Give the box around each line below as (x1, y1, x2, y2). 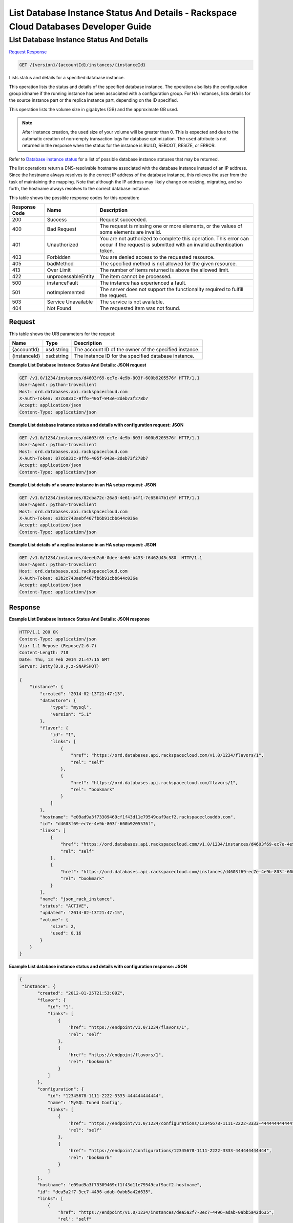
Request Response (9, 49, 47, 55)
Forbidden (47, 254, 71, 261)
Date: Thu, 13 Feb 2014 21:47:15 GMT (19, 657, 110, 662)
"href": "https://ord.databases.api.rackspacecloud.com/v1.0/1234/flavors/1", (71, 752, 264, 758)
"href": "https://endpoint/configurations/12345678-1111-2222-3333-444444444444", (68, 1148, 272, 1154)
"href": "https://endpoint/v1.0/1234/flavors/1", (68, 1025, 189, 1030)
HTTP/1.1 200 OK (19, 629, 59, 635)
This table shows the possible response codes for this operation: (9, 195, 140, 201)
